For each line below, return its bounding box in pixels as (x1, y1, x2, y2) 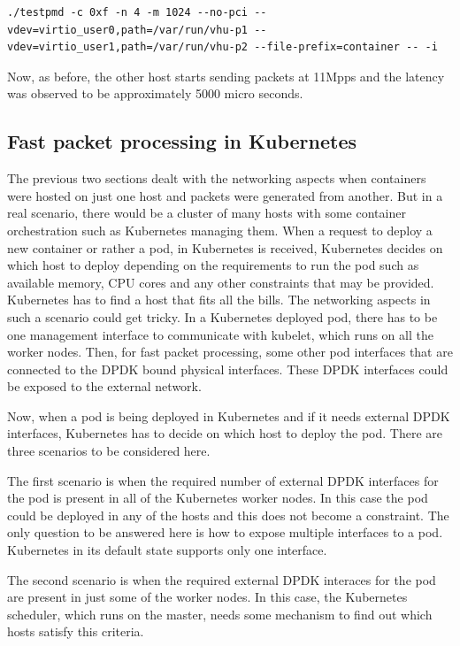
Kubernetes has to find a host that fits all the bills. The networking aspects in (7, 290, 431, 309)
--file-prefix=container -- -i (254, 41, 438, 54)
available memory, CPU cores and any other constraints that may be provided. (7, 273, 434, 291)
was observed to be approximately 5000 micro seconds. (7, 84, 303, 103)
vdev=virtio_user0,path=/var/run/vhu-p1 (7, 23, 249, 36)
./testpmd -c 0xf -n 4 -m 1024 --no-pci (7, 6, 249, 19)
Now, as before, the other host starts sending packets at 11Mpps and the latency (7, 66, 445, 85)
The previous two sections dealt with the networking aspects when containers (7, 169, 426, 188)
